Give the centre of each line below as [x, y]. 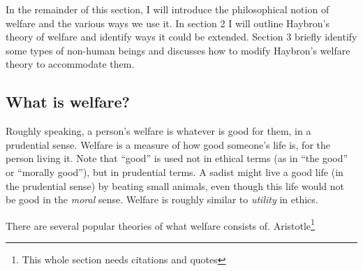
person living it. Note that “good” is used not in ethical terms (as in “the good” [177, 158]
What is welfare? [68, 102]
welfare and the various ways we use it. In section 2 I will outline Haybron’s [168, 23]
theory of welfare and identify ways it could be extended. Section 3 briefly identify [181, 37]
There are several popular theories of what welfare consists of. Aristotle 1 [160, 224]
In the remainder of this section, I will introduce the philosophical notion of [168, 9]
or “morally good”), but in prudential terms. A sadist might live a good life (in [175, 171]
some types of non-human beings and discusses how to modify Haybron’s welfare [178, 50]
